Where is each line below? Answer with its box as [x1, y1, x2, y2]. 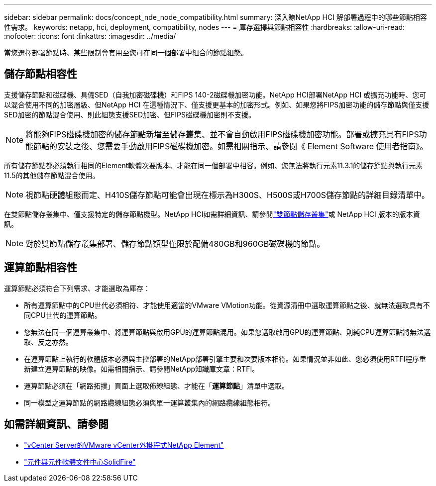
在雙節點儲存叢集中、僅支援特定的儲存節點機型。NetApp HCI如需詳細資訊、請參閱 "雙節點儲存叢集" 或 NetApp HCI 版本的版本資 [4, 209, 420, 218]
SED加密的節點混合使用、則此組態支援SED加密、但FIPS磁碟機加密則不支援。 [4, 110, 255, 119]
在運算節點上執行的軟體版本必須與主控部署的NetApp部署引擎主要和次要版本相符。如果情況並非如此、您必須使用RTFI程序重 [24, 354, 427, 363]
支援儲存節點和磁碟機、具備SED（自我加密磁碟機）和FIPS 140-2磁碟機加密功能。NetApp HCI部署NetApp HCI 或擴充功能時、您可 [4, 90, 427, 99]
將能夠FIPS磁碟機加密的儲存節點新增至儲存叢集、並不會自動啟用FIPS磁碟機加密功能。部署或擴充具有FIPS [25, 129, 419, 139]
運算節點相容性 [4, 261, 77, 274]
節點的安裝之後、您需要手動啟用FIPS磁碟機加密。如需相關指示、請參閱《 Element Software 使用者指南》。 [33, 141, 428, 151]
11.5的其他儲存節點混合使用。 [4, 171, 100, 180]
